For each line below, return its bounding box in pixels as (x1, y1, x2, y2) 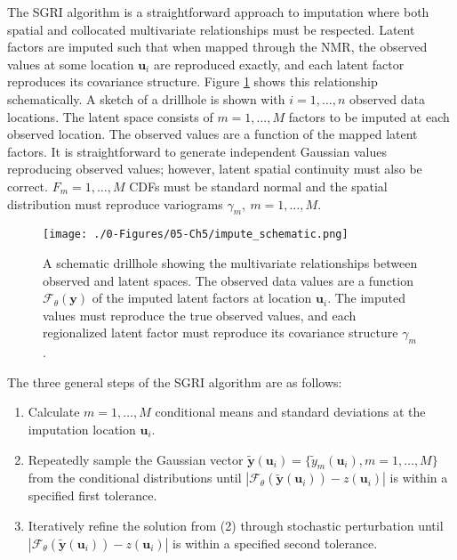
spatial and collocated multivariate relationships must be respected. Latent (7, 20, 415, 38)
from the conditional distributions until (28, 468, 242, 487)
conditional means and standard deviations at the (155, 402, 426, 421)
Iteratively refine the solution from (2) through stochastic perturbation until (28, 515, 444, 534)
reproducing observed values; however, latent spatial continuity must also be (7, 159, 422, 178)
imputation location (28, 419, 136, 438)
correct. (7, 176, 48, 195)
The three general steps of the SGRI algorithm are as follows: (7, 372, 342, 391)
